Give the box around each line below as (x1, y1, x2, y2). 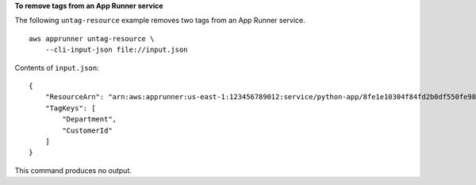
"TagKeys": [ (44, 103, 96, 113)
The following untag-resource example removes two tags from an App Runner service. (14, 16, 305, 25)
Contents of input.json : (14, 63, 99, 72)
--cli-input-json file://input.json (44, 45, 188, 55)
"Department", (62, 115, 117, 124)
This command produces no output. (14, 165, 132, 175)
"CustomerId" (62, 125, 113, 135)
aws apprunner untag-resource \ (29, 34, 155, 43)
